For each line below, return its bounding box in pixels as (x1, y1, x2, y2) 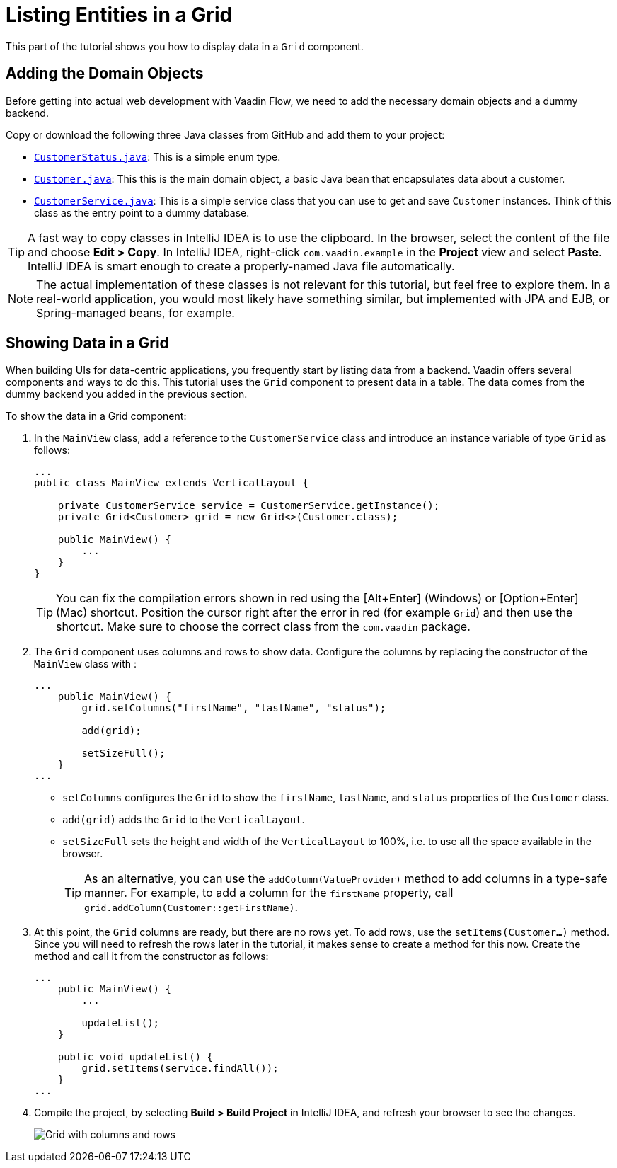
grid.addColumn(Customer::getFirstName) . (84, 900, 299, 915)
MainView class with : (34, 658, 137, 670)
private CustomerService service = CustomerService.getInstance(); (57, 500, 440, 512)
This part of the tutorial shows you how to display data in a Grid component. (6, 40, 364, 52)
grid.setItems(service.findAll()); (81, 1063, 279, 1075)
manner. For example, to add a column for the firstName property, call (84, 886, 454, 900)
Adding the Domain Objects (6, 64, 204, 83)
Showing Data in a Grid (6, 334, 169, 353)
